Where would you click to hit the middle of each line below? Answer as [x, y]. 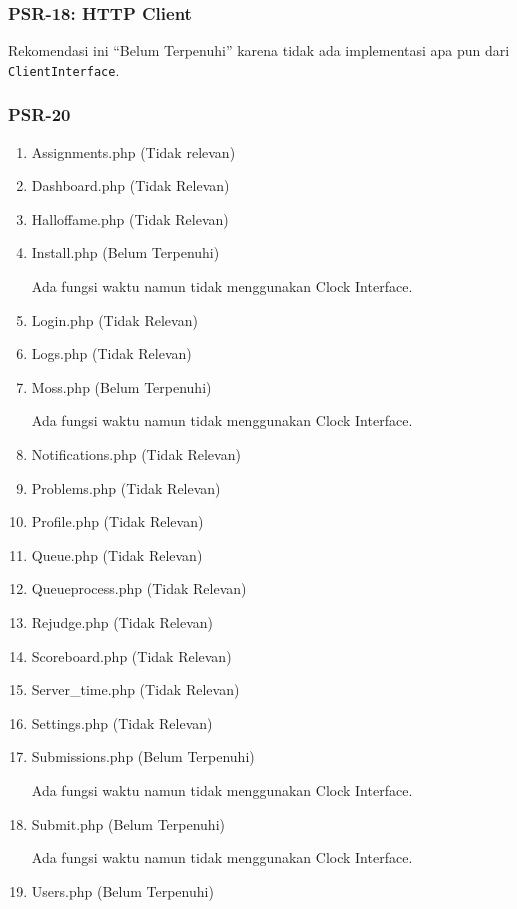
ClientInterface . [64, 69]
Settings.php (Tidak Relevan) [122, 722]
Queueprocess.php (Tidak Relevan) [139, 588]
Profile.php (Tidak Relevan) [117, 521]
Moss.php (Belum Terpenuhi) [121, 386]
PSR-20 [39, 114]
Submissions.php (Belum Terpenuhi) [143, 756]
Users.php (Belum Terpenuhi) [122, 890]
